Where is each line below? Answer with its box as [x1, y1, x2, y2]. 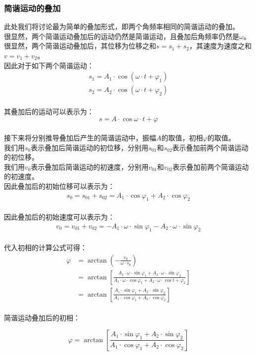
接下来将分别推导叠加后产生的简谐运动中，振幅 [4, 133, 156, 143]
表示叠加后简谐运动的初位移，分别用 [31, 142, 149, 152]
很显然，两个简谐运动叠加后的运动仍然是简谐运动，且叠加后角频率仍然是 [4, 31, 239, 41]
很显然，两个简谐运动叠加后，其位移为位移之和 [4, 41, 156, 51]
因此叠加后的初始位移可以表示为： [4, 181, 115, 191]
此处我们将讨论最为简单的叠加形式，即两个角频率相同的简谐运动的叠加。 [4, 21, 239, 32]
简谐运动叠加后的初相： [4, 312, 80, 323]
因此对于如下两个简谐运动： [4, 60, 94, 70]
